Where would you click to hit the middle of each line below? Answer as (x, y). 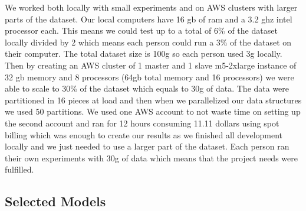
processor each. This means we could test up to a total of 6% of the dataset (141, 30)
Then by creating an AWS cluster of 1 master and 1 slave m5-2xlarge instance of (151, 65)
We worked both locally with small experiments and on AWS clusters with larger (151, 7)
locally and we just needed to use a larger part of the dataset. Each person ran (147, 146)
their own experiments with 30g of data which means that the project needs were (151, 158)
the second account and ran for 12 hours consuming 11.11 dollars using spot (142, 123)
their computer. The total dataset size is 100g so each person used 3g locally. (144, 53)
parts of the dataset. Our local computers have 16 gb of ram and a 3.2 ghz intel (149, 19)
